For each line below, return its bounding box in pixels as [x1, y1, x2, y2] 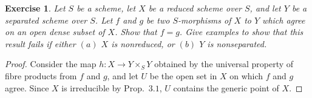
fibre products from [5, 69, 77, 82]
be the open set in [149, 69, 217, 82]
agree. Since [5, 81, 49, 94]
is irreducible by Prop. [61, 81, 144, 94]
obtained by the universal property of [154, 57, 294, 70]
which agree [262, 13, 305, 26]
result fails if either [5, 37, 76, 50]
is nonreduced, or [111, 37, 175, 50]
